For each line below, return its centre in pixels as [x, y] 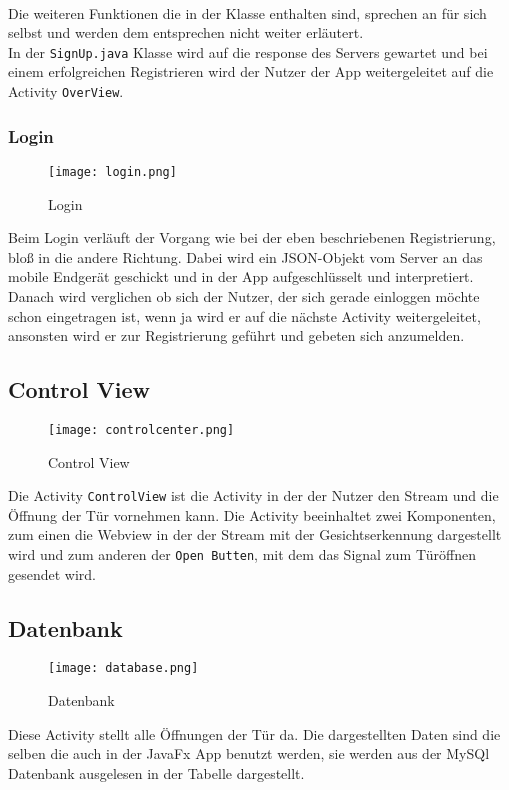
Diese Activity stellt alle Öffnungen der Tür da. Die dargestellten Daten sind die [254, 733]
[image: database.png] [123, 668]
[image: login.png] [112, 171]
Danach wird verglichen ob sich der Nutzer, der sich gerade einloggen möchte [244, 295]
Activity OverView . [66, 91]
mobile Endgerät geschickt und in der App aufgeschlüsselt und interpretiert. [241, 276]
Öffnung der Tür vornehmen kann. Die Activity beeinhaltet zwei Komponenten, [252, 514]
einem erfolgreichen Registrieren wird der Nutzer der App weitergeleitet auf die [251, 71]
